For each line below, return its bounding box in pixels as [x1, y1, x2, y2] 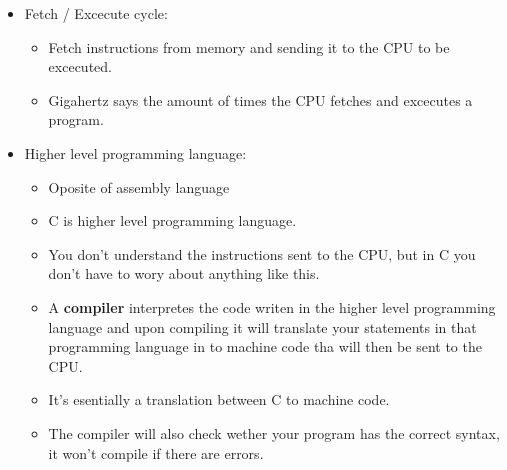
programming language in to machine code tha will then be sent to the [48, 336, 482, 357]
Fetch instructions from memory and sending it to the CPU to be [48, 36, 450, 57]
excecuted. [48, 56, 112, 77]
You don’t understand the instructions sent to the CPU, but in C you [48, 243, 476, 264]
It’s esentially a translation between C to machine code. [48, 389, 390, 410]
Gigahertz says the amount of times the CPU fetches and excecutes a [48, 89, 473, 110]
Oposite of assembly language [48, 176, 230, 197]
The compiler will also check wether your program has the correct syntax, [48, 422, 500, 443]
